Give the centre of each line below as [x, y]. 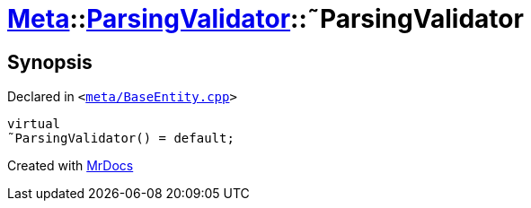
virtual [34, 124]
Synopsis [50, 62]
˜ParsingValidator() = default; [121, 139]
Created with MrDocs [71, 166]
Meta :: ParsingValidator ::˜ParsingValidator [265, 19]
